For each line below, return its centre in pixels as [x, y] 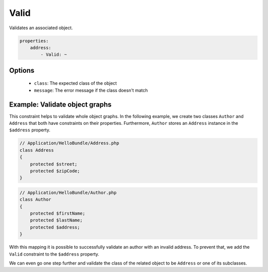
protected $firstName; [58, 214]
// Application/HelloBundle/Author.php [68, 192]
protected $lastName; [56, 220]
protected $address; [55, 227]
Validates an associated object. [41, 28]
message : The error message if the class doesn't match [91, 90]
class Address [37, 150]
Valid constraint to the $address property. [54, 254]
